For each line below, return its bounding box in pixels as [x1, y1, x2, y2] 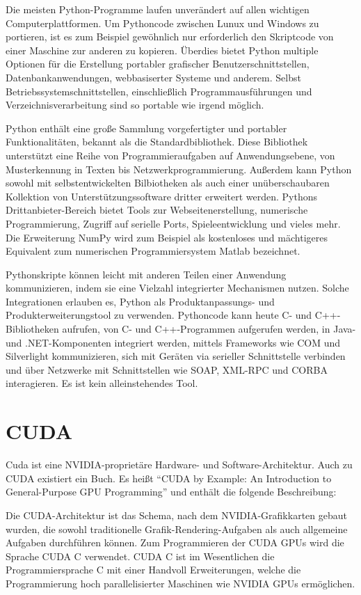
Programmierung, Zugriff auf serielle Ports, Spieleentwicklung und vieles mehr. [6, 216, 341, 230]
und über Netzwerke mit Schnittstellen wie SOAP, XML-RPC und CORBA [6, 362, 328, 376]
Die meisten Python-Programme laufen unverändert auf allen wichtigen [6, 2, 310, 16]
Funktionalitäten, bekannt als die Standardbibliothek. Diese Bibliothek [6, 134, 308, 149]
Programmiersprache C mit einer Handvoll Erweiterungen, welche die [6, 562, 301, 577]
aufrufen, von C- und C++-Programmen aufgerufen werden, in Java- [62, 322, 356, 336]
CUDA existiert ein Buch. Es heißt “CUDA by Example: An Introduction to [6, 470, 332, 485]
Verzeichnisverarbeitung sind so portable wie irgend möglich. [6, 97, 264, 112]
